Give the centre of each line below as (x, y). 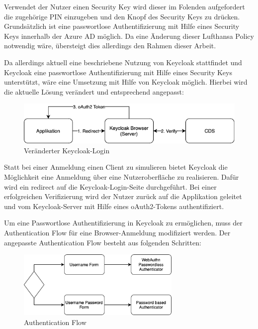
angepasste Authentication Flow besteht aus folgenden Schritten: (103, 242)
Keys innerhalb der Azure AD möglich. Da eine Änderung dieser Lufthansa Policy (129, 36)
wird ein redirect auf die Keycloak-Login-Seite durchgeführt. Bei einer (110, 186)
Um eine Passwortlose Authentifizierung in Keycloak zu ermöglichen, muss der (123, 223)
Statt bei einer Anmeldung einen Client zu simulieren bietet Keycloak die (116, 167)
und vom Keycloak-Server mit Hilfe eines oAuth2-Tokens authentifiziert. (114, 206)
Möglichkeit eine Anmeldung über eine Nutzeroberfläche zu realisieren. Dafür (122, 177)
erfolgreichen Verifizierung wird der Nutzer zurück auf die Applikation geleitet (123, 196)
